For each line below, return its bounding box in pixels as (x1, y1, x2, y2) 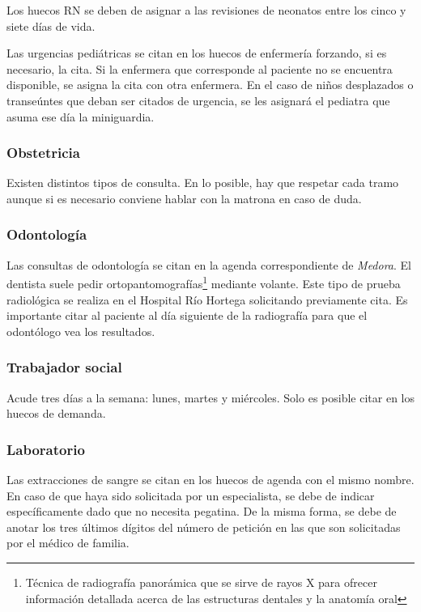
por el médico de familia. (6, 534, 130, 551)
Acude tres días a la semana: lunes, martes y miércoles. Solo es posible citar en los (6, 389, 415, 406)
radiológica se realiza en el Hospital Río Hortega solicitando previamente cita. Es (6, 291, 408, 308)
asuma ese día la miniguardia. (6, 108, 155, 125)
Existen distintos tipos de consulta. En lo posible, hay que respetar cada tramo (6, 174, 399, 191)
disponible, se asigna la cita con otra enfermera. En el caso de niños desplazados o (6, 76, 414, 93)
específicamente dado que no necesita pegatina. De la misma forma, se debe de (6, 503, 397, 520)
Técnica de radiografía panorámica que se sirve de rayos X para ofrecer (25, 574, 377, 590)
